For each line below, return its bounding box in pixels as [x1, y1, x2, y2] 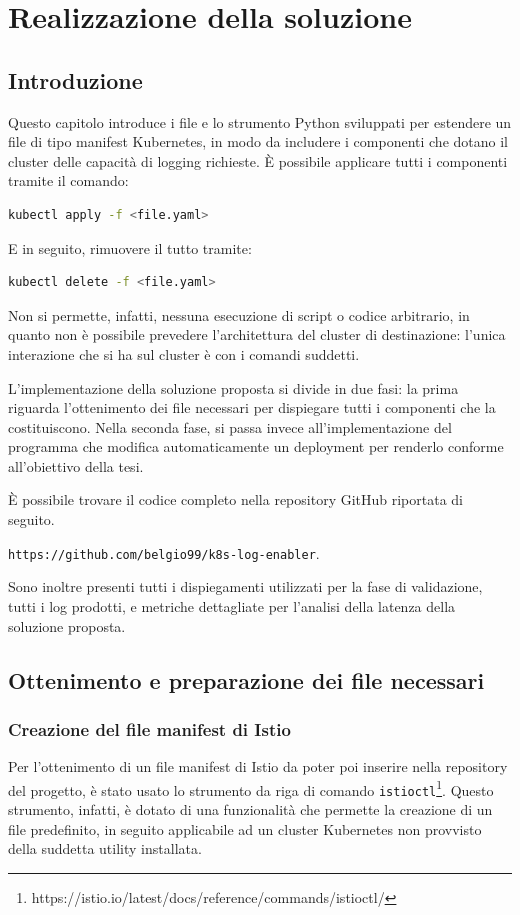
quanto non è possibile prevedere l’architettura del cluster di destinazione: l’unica [8, 324, 506, 345]
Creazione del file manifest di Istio [8, 716, 291, 741]
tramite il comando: [8, 170, 129, 191]
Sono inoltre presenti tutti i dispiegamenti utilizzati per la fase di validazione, [8, 576, 483, 597]
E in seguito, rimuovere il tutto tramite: [8, 237, 252, 258]
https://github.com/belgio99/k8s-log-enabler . [8, 542, 320, 563]
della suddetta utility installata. [8, 838, 202, 859]
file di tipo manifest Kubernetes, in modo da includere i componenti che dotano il [8, 131, 508, 152]
